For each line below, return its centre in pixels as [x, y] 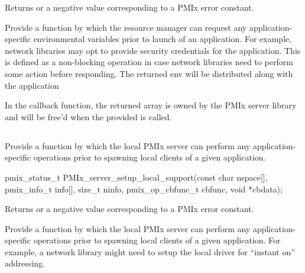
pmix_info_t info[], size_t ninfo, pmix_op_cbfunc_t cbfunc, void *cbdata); [144, 189]
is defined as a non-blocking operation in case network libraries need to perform [149, 62]
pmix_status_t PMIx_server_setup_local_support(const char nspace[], [136, 177]
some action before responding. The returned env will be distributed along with [149, 73]
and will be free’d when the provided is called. [88, 116]
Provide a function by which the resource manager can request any [126, 27]
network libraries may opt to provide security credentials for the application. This [153, 50]
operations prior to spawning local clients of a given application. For [157, 240]
